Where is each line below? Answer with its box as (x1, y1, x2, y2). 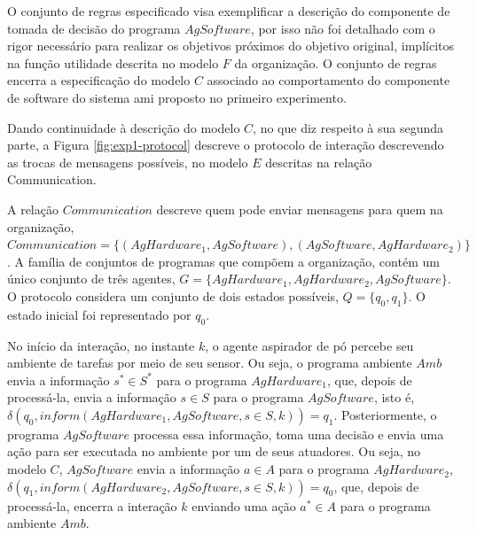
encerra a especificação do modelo (7, 71, 191, 89)
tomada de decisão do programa (7, 19, 181, 37)
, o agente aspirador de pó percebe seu (205, 336, 414, 354)
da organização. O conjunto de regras (234, 53, 437, 72)
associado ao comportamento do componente (207, 71, 450, 89)
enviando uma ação (192, 496, 296, 515)
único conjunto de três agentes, (7, 269, 176, 288)
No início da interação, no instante (7, 336, 195, 354)
